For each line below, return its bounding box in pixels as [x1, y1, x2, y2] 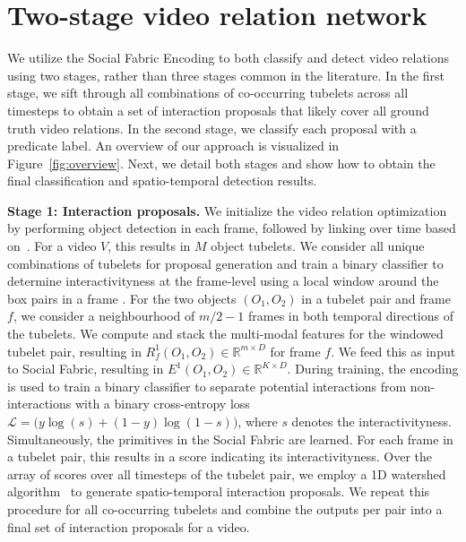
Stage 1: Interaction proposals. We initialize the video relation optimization [7, 201, 447, 219]
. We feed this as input [331, 341, 456, 360]
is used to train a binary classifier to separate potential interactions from [7, 376, 407, 395]
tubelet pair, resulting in [7, 341, 142, 360]
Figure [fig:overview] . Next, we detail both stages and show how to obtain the [7, 153, 436, 172]
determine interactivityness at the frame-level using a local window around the [7, 271, 439, 290]
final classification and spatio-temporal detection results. [7, 171, 317, 190]
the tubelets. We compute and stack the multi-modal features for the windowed [7, 324, 444, 343]
